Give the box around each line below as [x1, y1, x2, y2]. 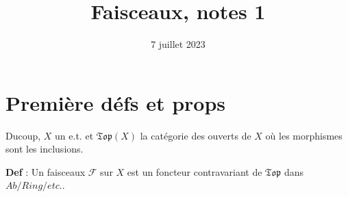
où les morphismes [265, 128, 343, 142]
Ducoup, [5, 128, 41, 142]
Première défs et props [5, 88, 226, 116]
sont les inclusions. [5, 142, 84, 156]
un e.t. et [55, 128, 94, 142]
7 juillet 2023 [151, 37, 206, 51]
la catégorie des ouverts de [140, 128, 251, 142]
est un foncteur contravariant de [127, 164, 262, 179]
